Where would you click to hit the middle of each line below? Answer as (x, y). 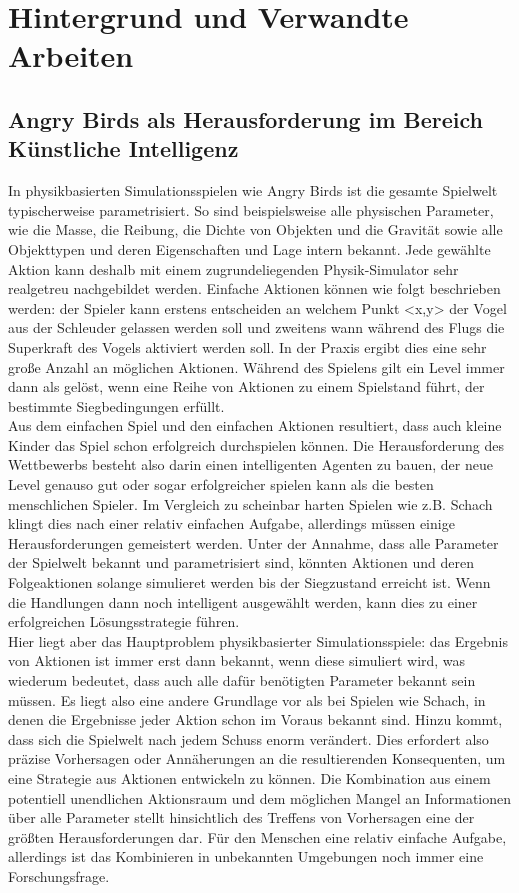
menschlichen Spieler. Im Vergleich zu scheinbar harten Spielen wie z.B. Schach (250, 503)
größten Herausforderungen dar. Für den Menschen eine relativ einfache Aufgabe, (257, 836)
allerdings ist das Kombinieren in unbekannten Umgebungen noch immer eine (246, 856)
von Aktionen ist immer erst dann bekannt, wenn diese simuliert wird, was (237, 660)
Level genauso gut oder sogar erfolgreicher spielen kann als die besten (221, 484)
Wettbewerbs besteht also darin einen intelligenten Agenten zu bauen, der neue (250, 464)
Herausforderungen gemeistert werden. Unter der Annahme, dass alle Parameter (253, 542)
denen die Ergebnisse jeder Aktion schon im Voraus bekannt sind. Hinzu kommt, (255, 719)
